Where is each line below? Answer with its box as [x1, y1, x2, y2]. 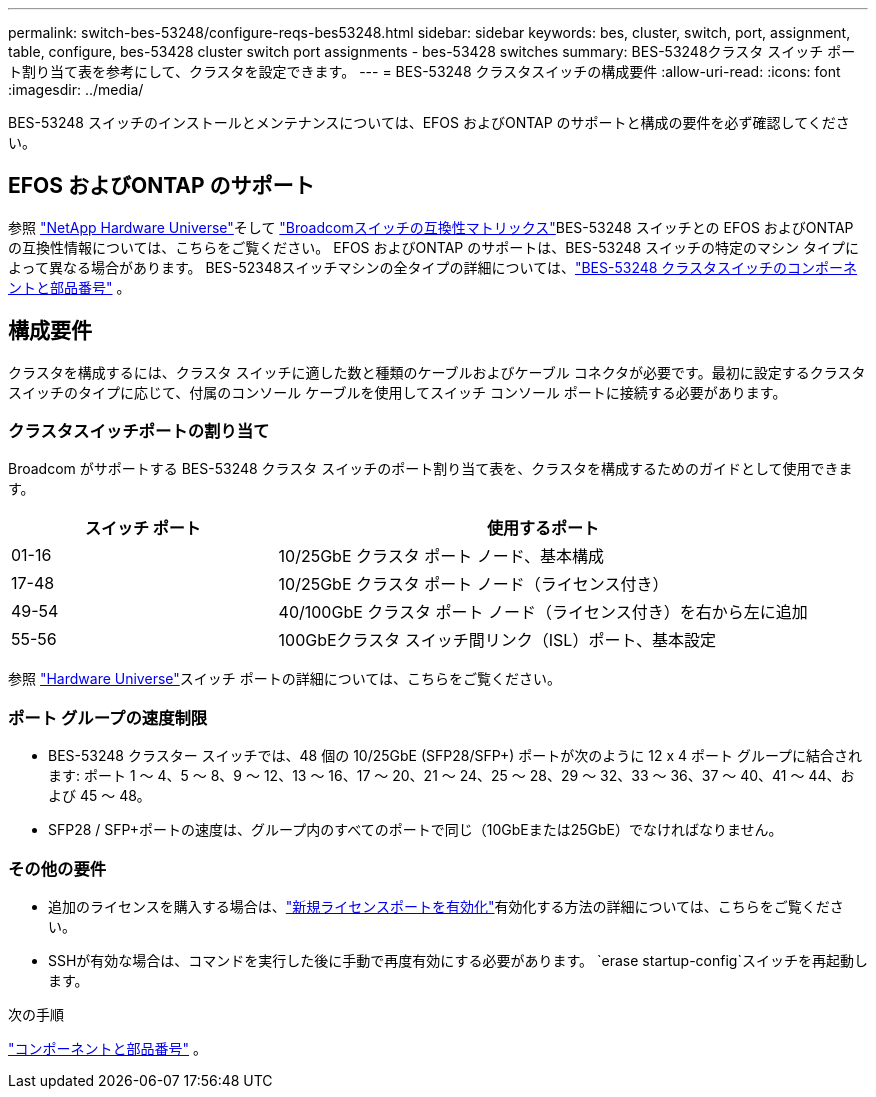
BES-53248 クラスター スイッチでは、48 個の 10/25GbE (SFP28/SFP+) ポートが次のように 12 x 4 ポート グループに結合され [48, 747, 863, 765]
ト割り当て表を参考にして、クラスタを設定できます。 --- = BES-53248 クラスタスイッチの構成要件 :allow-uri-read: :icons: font [8, 63, 841, 80]
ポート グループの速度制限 [8, 707, 208, 728]
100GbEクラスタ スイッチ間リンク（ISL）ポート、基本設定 [278, 630, 717, 651]
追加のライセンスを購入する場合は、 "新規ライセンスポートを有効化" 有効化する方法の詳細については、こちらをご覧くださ [48, 897, 844, 915]
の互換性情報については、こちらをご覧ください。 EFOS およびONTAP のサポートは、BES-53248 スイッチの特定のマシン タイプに [8, 238, 860, 256]
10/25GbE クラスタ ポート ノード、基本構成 [278, 546, 605, 567]
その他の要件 [8, 858, 107, 879]
